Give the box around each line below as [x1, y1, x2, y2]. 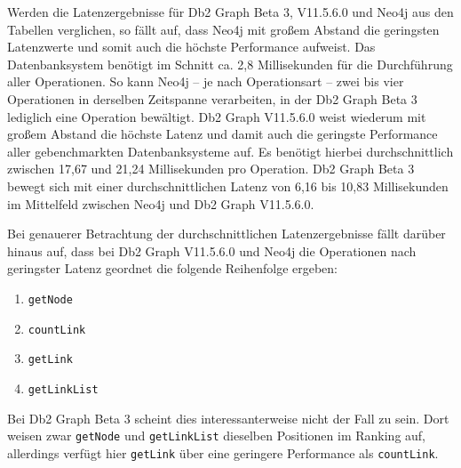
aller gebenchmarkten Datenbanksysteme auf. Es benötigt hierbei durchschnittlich [7, 141, 454, 160]
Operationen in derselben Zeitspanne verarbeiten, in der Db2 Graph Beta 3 [7, 89, 417, 108]
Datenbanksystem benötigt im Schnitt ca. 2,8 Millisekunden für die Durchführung [7, 54, 453, 73]
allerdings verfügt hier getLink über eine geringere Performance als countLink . [7, 443, 439, 462]
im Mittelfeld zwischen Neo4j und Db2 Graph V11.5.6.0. [7, 194, 314, 213]
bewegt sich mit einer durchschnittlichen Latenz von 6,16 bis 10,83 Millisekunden [7, 176, 449, 195]
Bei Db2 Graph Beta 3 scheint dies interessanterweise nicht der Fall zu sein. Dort [7, 408, 449, 427]
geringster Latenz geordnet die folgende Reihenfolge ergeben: [7, 259, 338, 278]
